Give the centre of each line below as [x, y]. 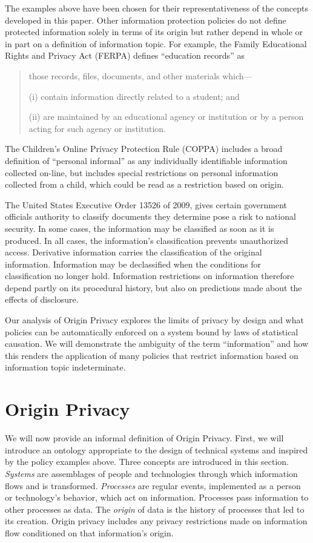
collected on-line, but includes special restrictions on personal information [142, 172]
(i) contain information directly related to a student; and [134, 96]
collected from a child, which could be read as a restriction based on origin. [144, 184]
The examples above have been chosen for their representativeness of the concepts [157, 8]
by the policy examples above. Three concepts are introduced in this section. [147, 462]
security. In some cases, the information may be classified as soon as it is [140, 228]
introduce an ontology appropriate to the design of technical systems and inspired [156, 449]
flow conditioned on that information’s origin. [89, 532]
